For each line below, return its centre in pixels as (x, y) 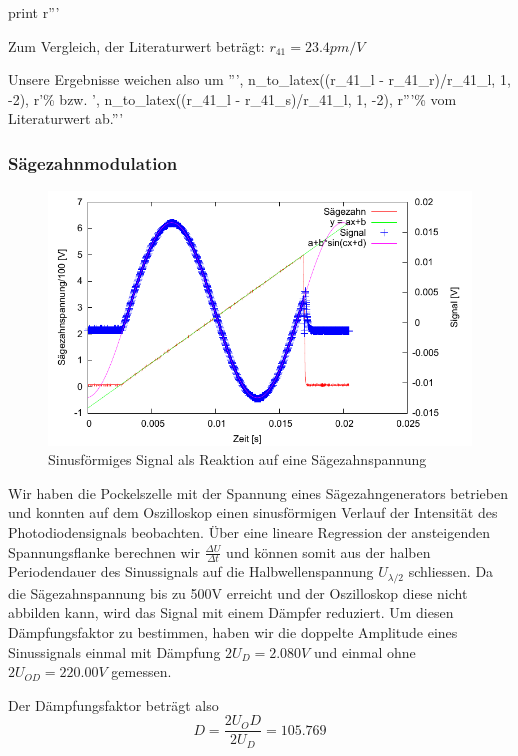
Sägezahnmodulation (93, 162)
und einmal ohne (364, 651)
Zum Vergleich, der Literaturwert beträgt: (136, 45)
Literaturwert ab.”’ (66, 118)
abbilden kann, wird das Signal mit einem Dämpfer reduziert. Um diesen (231, 612)
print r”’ (34, 12)
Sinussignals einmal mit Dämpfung (114, 651)
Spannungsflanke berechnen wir (104, 551)
